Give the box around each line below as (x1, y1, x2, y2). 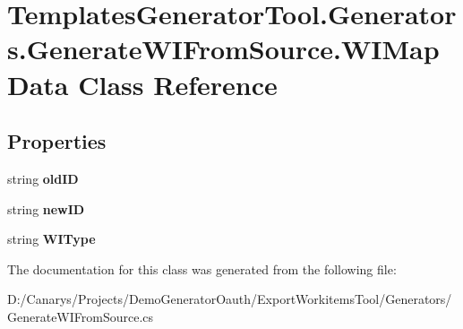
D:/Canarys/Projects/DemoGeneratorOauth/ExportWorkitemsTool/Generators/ (7, 290, 452, 308)
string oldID (7, 169, 79, 187)
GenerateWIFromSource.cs (7, 307, 154, 325)
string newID (7, 199, 85, 218)
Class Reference (78, 65, 278, 102)
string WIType (7, 229, 96, 248)
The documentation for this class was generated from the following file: (7, 259, 397, 278)
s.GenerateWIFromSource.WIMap (7, 30, 440, 67)
